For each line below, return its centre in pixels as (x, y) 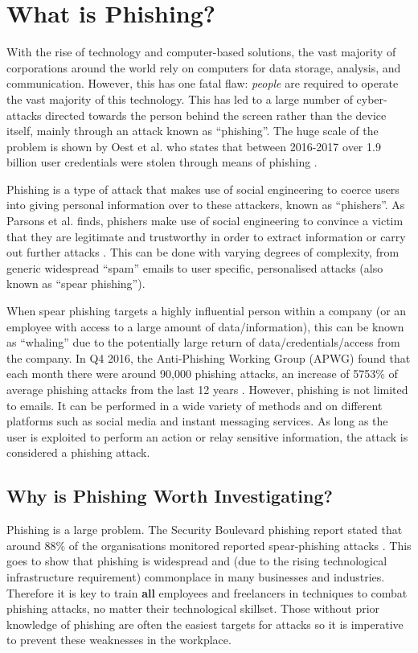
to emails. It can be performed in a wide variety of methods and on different (195, 405)
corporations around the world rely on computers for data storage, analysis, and (204, 67)
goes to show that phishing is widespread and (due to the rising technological (197, 561)
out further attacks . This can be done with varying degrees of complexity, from (203, 252)
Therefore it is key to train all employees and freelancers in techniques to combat (207, 592)
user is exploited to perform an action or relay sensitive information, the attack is (207, 436)
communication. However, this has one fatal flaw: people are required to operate (203, 83)
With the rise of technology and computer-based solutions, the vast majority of (201, 52)
